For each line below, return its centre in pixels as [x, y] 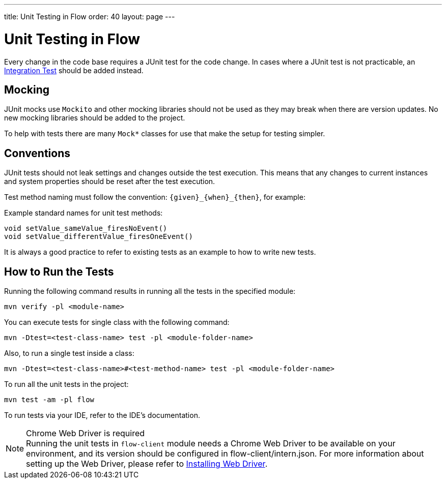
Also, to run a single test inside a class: [69, 353]
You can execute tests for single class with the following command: [117, 322]
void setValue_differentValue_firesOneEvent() [99, 237]
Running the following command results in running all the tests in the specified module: [150, 291]
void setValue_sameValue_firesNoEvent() [86, 229]
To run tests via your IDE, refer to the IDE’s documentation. [102, 415]
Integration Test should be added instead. [74, 70]
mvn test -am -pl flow [49, 400]
